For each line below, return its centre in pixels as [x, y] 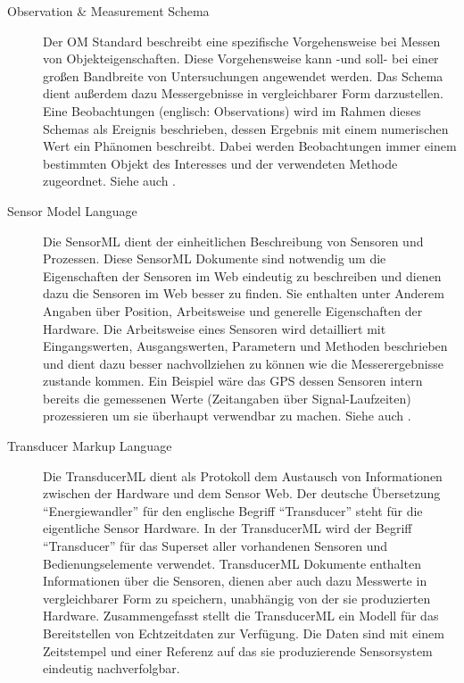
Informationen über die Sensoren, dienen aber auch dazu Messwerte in [235, 581]
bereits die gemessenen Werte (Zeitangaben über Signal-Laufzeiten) [227, 398]
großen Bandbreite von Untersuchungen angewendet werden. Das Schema [243, 75]
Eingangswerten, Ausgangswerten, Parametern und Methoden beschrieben [245, 346]
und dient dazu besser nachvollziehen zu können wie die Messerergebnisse [243, 363]
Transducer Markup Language [90, 446]
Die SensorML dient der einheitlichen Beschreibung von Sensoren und [233, 241]
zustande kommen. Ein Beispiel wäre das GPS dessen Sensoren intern [233, 381]
